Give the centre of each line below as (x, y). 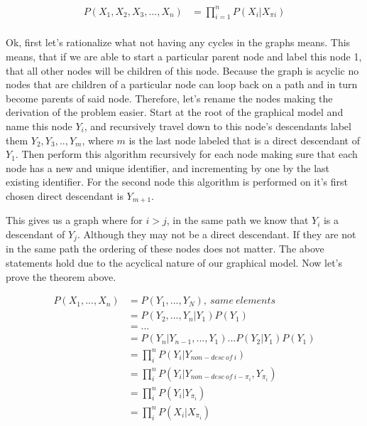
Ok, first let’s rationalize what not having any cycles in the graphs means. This (178, 42)
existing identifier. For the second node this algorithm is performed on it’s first (177, 182)
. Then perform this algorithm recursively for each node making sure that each (186, 154)
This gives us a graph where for (74, 220)
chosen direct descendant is (65, 195)
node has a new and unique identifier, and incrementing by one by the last (168, 167)
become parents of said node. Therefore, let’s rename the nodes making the (169, 98)
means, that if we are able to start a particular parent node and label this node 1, (184, 56)
